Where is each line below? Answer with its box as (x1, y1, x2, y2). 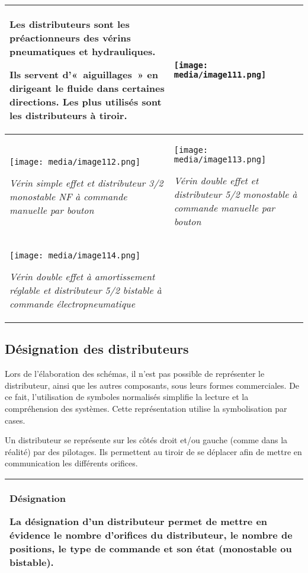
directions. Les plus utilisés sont (9, 95, 162, 108)
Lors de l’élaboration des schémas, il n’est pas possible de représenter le (5, 367, 265, 380)
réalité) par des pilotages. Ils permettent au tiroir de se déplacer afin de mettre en (5, 445, 302, 457)
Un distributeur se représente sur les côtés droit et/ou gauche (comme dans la (5, 434, 288, 446)
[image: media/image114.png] (9, 251, 140, 260)
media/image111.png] (174, 69, 267, 79)
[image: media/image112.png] (9, 156, 140, 167)
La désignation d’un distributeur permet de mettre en (9, 514, 268, 528)
